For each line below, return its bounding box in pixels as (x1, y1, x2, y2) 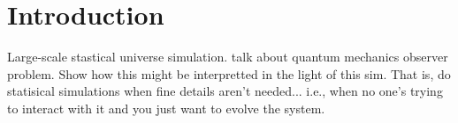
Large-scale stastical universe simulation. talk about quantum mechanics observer (7, 47, 448, 66)
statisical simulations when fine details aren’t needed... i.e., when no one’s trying (7, 82, 443, 100)
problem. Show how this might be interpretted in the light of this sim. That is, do (7, 64, 451, 83)
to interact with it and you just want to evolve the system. (7, 98, 325, 117)
